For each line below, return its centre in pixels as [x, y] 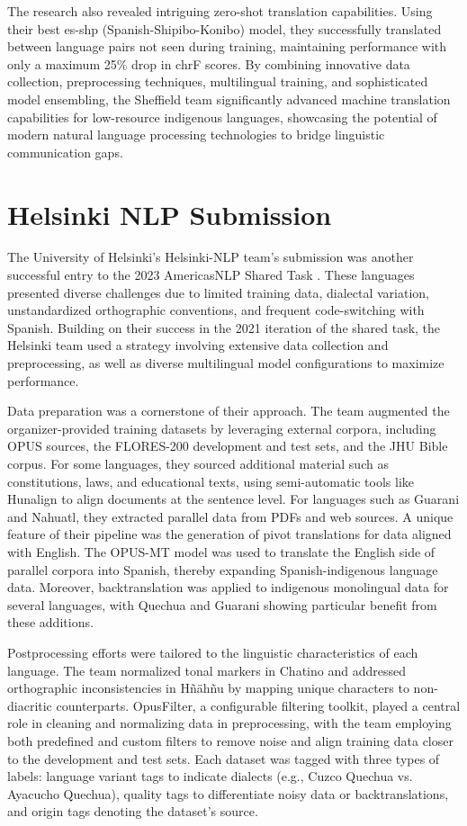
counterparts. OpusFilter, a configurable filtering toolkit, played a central [258, 705]
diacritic [30, 705]
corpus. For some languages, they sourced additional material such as [198, 463]
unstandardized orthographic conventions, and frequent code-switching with [216, 310]
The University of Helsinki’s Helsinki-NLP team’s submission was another [211, 257]
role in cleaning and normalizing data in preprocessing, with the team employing [229, 723]
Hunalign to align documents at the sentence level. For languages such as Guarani [233, 499]
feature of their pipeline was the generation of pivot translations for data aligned [229, 534]
